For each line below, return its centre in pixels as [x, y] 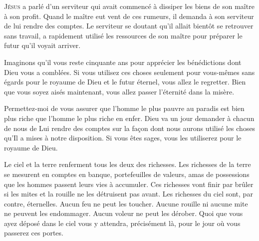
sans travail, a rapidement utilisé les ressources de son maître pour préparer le [123, 35]
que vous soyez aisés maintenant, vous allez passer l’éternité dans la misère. [119, 91]
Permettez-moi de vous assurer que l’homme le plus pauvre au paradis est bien [124, 108]
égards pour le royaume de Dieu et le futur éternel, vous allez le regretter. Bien [125, 82]
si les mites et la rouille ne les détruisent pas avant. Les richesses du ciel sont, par [129, 194]
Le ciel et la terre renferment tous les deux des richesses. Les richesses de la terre [128, 164]
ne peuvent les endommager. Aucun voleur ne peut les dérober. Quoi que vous [124, 213]
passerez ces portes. [34, 233]
